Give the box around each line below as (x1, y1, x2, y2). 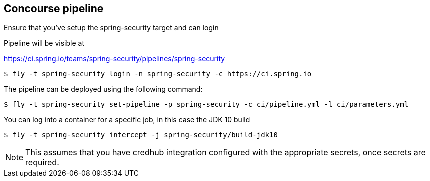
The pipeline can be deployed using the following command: (4, 85, 203, 94)
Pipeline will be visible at (4, 39, 84, 48)
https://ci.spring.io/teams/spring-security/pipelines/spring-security (4, 54, 225, 63)
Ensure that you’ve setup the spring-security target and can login (4, 23, 219, 32)
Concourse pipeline (4, 2, 104, 15)
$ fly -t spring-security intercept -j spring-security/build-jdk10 (4, 131, 278, 139)
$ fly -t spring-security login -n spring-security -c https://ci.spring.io (4, 70, 312, 78)
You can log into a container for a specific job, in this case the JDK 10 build (4, 115, 250, 124)
